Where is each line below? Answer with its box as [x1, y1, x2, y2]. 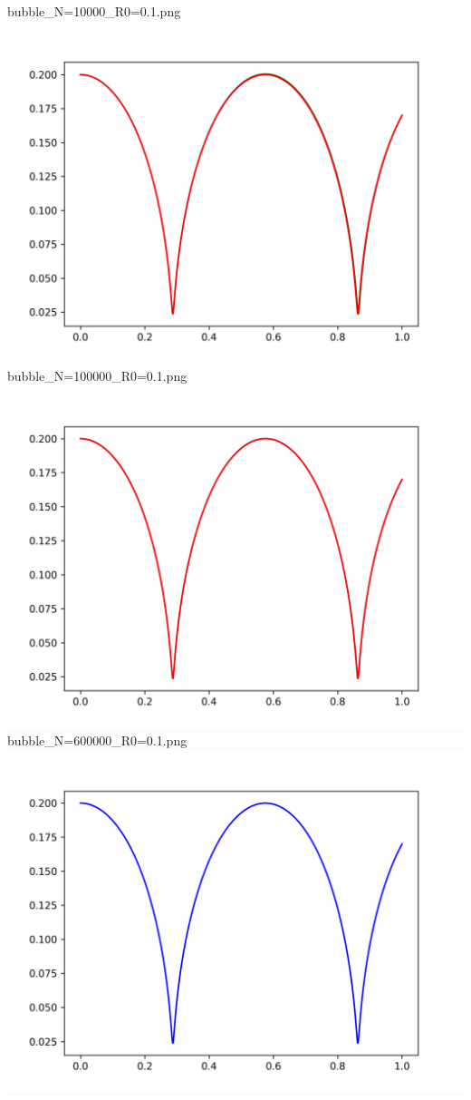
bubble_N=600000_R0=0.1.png [7, 731, 187, 750]
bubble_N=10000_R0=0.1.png [7, 2, 181, 20]
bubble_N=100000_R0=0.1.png [7, 366, 187, 385]
